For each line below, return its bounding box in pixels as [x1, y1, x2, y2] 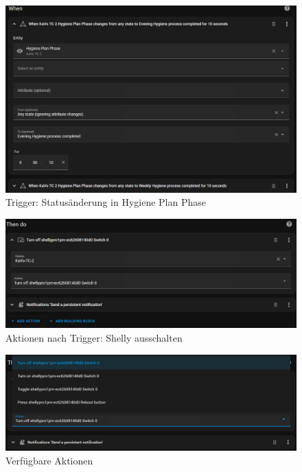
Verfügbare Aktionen [5, 453, 93, 468]
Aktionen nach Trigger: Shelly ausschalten [5, 331, 183, 345]
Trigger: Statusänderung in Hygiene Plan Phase [5, 195, 206, 209]
